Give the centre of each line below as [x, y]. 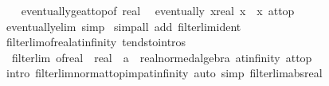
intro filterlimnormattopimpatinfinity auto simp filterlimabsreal [164, 73]
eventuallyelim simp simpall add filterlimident [123, 26]
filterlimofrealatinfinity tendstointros [96, 42]
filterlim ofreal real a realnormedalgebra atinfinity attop [162, 57]
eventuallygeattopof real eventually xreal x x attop [158, 10]
